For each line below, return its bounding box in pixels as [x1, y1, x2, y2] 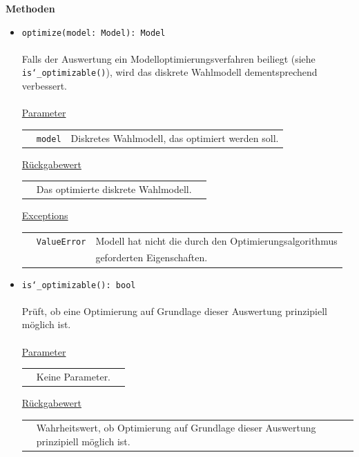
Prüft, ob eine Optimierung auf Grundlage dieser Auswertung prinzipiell [21, 303, 327, 318]
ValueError [36, 236, 86, 247]
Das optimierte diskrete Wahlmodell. [36, 182, 192, 196]
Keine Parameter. [36, 369, 111, 383]
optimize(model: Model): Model [21, 28, 166, 38]
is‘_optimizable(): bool [21, 280, 136, 290]
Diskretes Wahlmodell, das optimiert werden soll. [70, 130, 279, 145]
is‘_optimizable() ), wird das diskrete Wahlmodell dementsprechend [21, 65, 318, 79]
